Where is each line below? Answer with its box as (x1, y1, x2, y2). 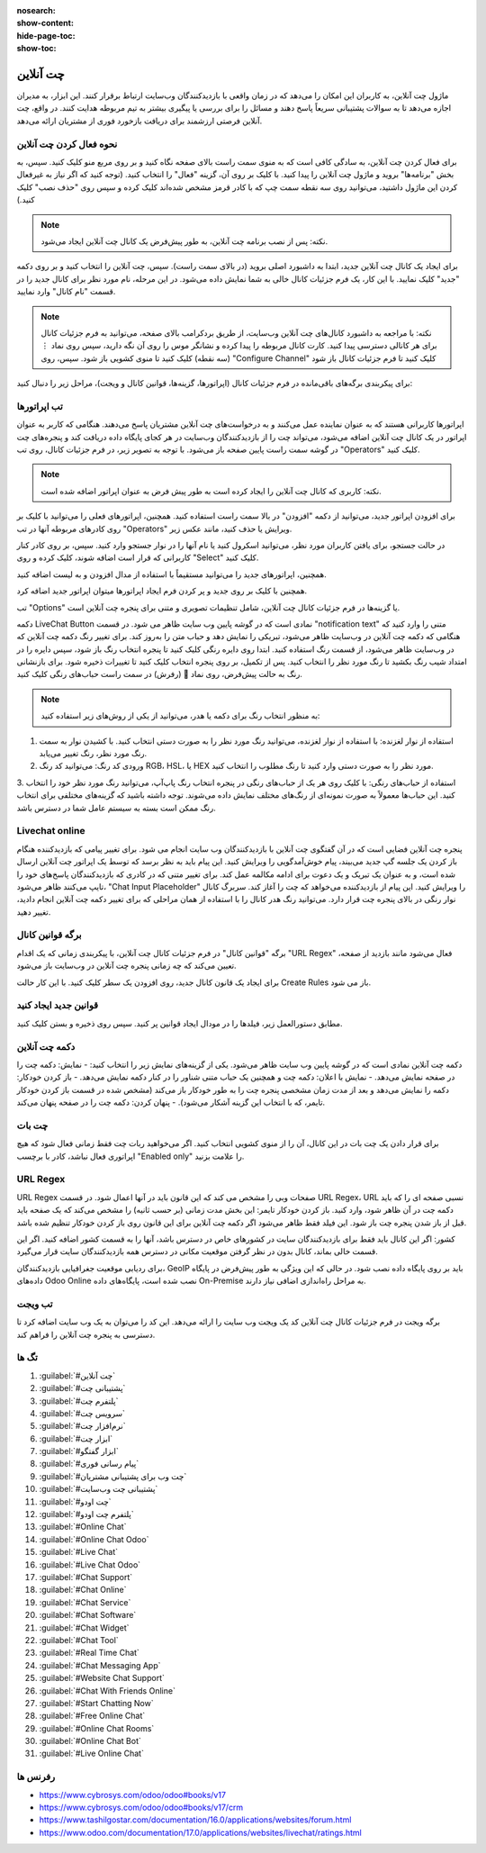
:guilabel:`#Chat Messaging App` (39, 1659, 161, 1670)
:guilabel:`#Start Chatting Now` (39, 1697, 154, 1708)
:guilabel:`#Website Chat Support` (39, 1673, 166, 1684)
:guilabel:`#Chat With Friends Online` (39, 1685, 175, 1696)
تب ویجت (16, 1297, 53, 1310)
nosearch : (16, 5, 56, 15)
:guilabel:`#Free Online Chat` (39, 1711, 146, 1722)
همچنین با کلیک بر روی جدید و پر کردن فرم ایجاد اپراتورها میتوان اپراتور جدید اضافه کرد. (16, 585, 308, 596)
